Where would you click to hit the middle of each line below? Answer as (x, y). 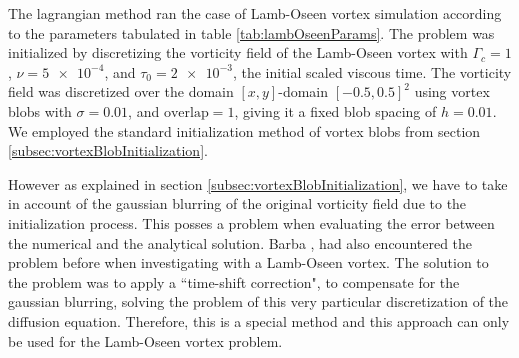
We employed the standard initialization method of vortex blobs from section (244, 130)
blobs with (40, 110)
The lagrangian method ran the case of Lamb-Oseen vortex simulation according (255, 13)
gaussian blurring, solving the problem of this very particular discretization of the (258, 301)
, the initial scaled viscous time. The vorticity (372, 71)
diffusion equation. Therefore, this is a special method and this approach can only (259, 320)
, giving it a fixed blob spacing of (335, 110)
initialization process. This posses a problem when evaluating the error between (251, 222)
